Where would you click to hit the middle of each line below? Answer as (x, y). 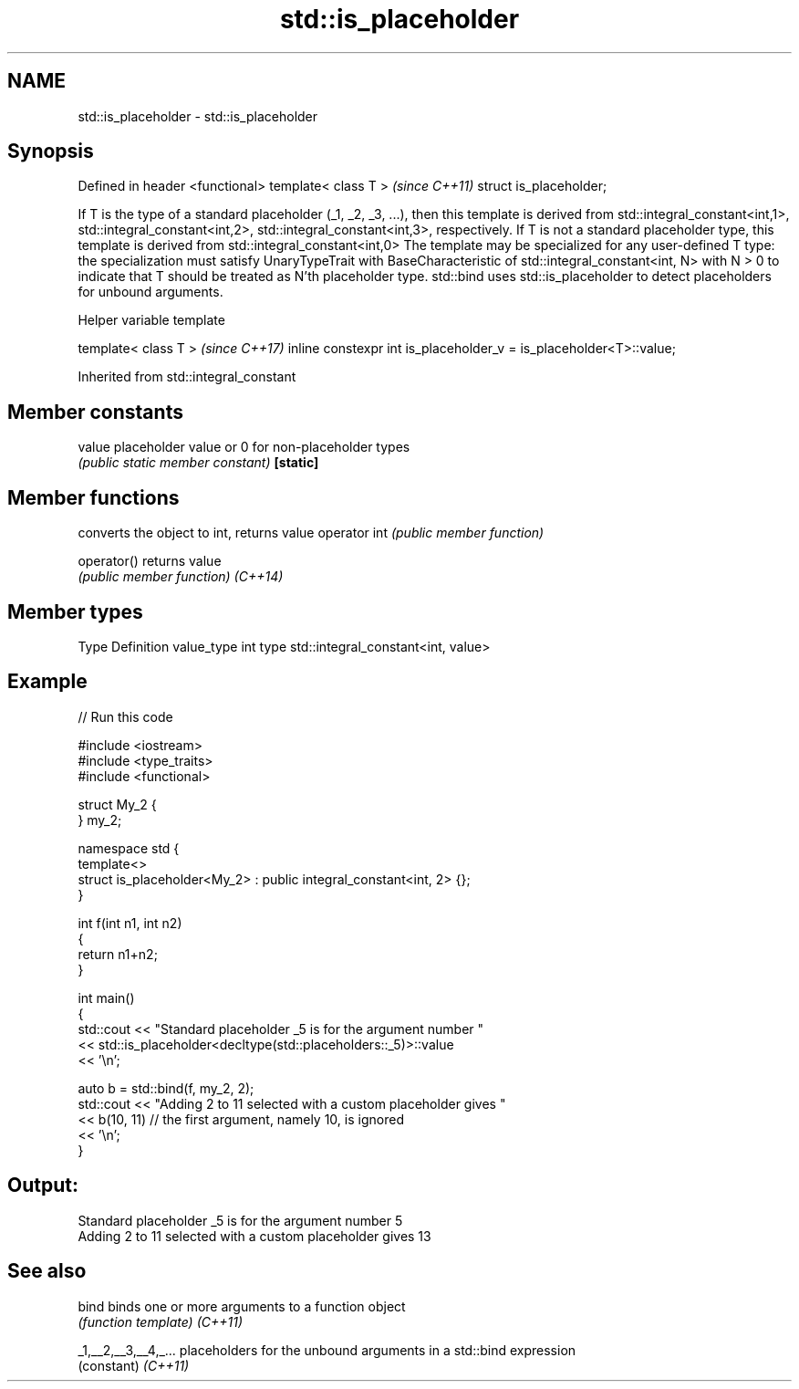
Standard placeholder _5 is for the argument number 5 (240, 1220)
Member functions (93, 497)
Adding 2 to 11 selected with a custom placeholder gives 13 (254, 1236)
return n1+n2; (118, 954)
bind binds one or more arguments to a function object (242, 1306)
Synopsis (51, 151)
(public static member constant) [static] (198, 463)
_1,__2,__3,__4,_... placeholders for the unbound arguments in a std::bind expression (327, 1350)
